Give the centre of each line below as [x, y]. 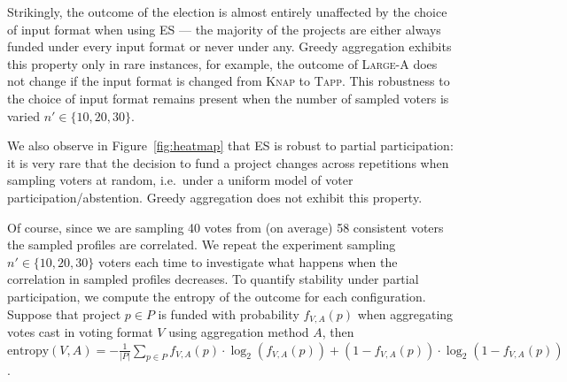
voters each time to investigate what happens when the [248, 261]
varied [23, 115]
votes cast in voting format [80, 331]
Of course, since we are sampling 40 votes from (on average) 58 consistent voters [225, 227]
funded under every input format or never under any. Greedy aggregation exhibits [229, 46]
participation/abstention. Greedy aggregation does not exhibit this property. [215, 197]
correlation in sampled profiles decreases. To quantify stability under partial [213, 279]
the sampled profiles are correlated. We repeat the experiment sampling [202, 244]
